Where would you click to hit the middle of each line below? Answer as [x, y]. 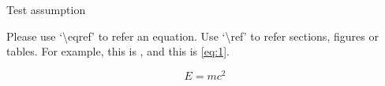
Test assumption [46, 9]
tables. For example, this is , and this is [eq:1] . [118, 51]
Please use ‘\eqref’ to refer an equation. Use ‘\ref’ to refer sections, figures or [192, 36]
